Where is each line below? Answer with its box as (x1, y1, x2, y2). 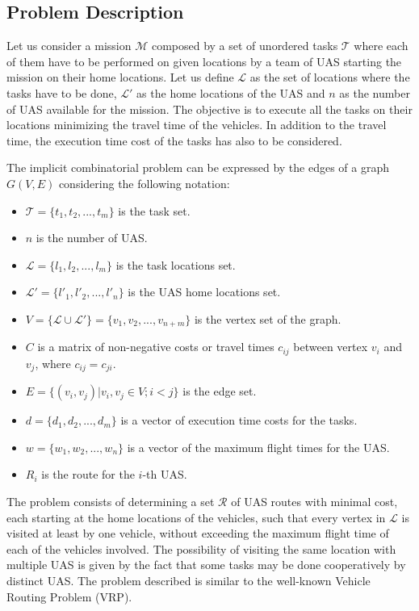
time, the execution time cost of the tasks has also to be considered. (6, 132, 342, 149)
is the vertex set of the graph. (194, 310, 341, 327)
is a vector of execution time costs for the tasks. (120, 412, 358, 429)
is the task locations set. (115, 256, 236, 273)
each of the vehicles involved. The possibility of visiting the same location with (6, 540, 396, 557)
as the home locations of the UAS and (136, 84, 325, 101)
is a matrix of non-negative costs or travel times (37, 338, 274, 355)
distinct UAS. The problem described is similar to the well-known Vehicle (6, 572, 371, 589)
